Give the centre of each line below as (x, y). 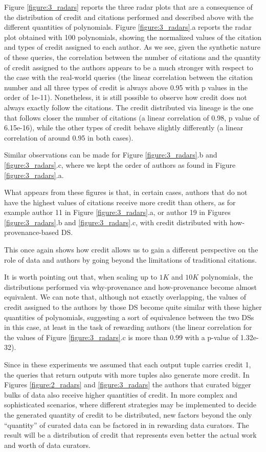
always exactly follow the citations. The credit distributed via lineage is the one (129, 107)
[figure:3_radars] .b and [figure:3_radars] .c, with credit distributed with (116, 222)
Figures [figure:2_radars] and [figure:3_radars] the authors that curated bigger (128, 385)
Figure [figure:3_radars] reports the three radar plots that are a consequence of (128, 7)
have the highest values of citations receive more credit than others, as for (120, 202)
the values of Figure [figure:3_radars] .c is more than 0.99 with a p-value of (121, 337)
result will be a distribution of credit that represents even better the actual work (130, 435)
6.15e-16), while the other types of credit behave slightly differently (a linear (124, 127)
